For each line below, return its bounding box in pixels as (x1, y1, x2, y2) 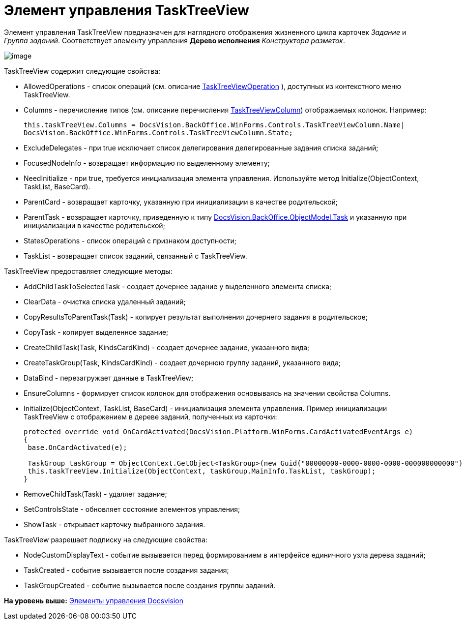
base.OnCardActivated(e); (28, 443, 127, 451)
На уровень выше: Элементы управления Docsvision (4, 596, 183, 605)
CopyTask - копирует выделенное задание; (24, 327, 169, 336)
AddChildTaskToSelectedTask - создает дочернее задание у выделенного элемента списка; (24, 282, 332, 291)
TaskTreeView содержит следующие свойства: (4, 66, 161, 75)
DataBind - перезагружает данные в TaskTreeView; (24, 373, 194, 382)
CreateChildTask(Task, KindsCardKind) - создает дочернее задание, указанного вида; (24, 343, 310, 352)
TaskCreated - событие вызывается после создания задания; (24, 565, 229, 574)
